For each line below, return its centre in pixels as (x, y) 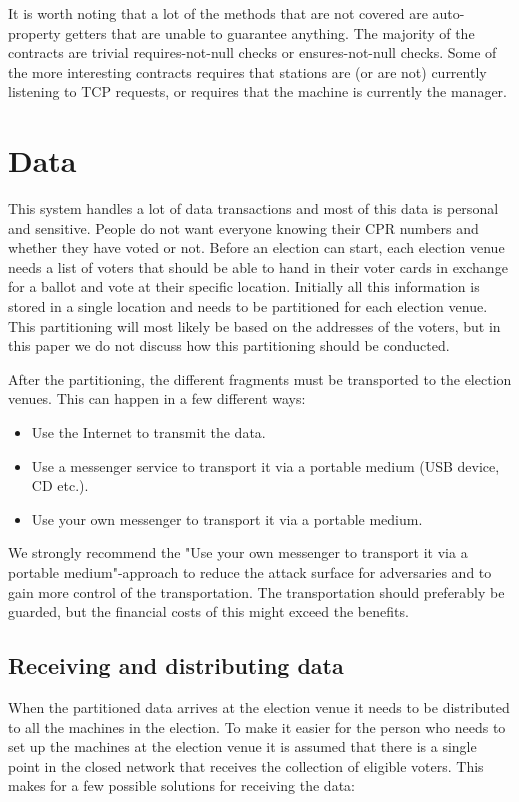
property (34, 32)
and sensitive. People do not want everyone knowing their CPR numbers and (243, 227)
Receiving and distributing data (176, 665)
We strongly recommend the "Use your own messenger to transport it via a (238, 552)
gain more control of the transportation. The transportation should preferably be (256, 591)
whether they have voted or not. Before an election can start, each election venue (256, 247)
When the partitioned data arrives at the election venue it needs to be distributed (259, 706)
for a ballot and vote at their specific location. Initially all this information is (244, 286)
